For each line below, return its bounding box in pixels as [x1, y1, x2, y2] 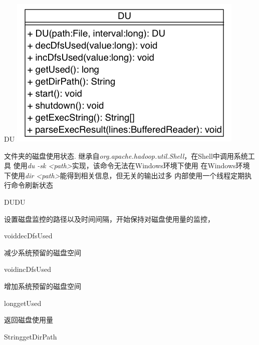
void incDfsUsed [4, 264, 52, 274]
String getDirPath [4, 331, 57, 341]
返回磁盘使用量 [4, 314, 53, 325]
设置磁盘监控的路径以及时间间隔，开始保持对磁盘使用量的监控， [4, 213, 214, 224]
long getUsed [4, 297, 42, 308]
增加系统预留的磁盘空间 [4, 280, 81, 291]
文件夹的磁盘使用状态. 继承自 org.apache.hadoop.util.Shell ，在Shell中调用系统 [4, 150, 248, 161]
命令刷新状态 [11, 180, 53, 190]
